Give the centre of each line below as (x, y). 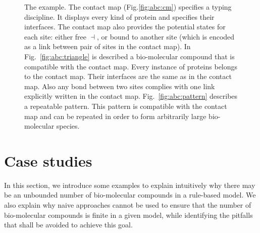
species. (68, 126)
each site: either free (56, 36)
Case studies (48, 160)
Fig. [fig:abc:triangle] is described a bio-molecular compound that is (129, 56)
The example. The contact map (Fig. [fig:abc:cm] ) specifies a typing (128, 7)
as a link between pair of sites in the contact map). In (108, 46)
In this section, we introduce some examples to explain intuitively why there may (130, 185)
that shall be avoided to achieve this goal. (68, 225)
